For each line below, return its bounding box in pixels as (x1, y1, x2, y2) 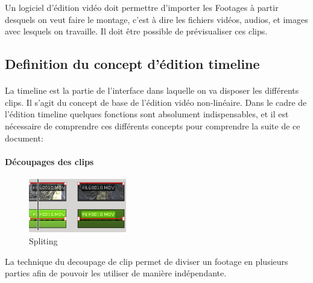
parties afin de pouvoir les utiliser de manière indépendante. (5, 267, 227, 279)
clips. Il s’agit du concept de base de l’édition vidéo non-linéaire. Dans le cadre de (5, 96, 307, 108)
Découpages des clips (5, 155, 94, 168)
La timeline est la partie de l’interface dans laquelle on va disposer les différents (5, 84, 299, 97)
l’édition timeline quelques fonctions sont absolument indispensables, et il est (5, 108, 289, 120)
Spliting (29, 235, 58, 247)
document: (5, 131, 43, 144)
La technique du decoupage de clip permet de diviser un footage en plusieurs (5, 255, 288, 267)
